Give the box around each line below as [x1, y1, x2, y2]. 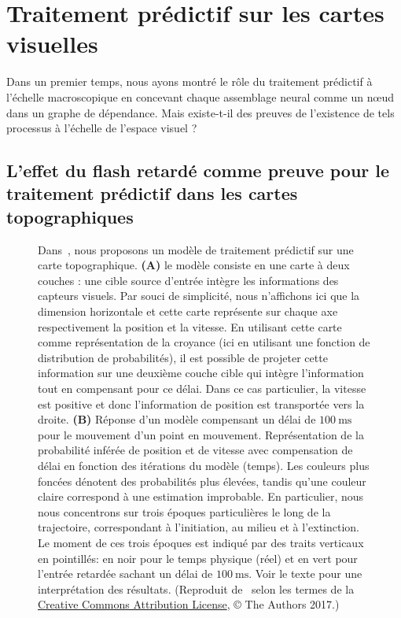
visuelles [6, 28, 98, 60]
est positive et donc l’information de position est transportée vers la [38, 395, 365, 412]
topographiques [6, 204, 134, 228]
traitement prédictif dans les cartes [6, 181, 298, 205]
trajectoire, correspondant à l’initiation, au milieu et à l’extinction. [38, 519, 360, 535]
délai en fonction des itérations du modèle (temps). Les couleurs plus [38, 457, 370, 473]
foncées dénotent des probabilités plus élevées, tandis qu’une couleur [38, 472, 366, 489]
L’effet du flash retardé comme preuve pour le [6, 158, 390, 183]
